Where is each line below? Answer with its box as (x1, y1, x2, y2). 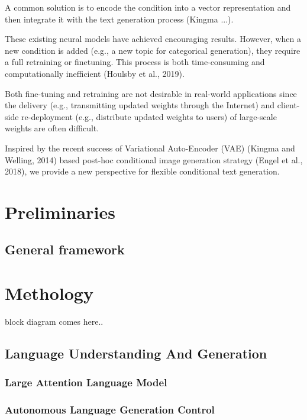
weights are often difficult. (5, 122, 99, 134)
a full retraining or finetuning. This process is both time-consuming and (5, 56, 265, 68)
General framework (5, 240, 125, 259)
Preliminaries (5, 199, 115, 224)
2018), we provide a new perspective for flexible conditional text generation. (5, 165, 280, 177)
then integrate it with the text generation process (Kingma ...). (5, 12, 234, 25)
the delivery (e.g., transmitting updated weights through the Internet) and (5, 99, 275, 111)
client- (277, 99, 300, 111)
